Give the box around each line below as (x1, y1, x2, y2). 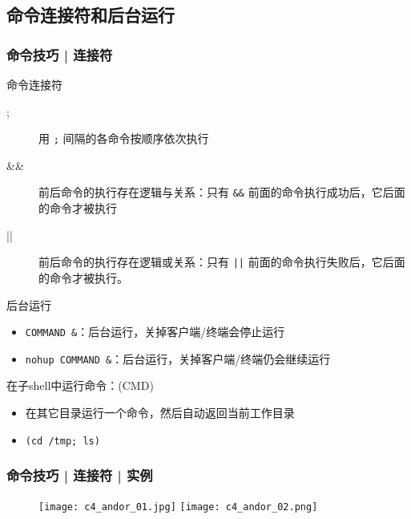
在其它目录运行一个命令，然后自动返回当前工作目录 (25, 404, 295, 421)
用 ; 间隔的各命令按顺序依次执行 (38, 130, 209, 147)
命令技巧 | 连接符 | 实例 (6, 465, 153, 485)
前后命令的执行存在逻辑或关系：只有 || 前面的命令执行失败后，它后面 (38, 253, 405, 270)
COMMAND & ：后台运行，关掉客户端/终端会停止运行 (25, 323, 285, 340)
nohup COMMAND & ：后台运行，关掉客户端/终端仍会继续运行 (25, 350, 331, 367)
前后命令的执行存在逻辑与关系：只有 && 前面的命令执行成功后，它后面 (38, 184, 405, 201)
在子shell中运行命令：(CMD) (6, 377, 154, 394)
